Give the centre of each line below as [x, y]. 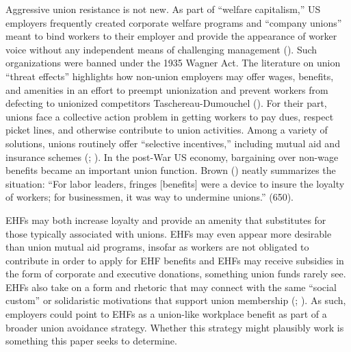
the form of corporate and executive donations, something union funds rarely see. [176, 274]
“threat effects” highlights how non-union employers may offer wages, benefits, [170, 76]
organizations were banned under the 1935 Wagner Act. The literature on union [173, 63]
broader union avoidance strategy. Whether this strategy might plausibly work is [175, 327]
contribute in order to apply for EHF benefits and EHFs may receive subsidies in [175, 260]
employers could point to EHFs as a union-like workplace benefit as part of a [166, 314]
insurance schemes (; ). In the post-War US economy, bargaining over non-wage [172, 156]
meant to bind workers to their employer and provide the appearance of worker [171, 36]
